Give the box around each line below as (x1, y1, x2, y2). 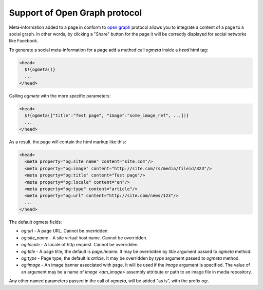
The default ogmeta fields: (9, 219, 62, 225)
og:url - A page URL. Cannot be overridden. (21, 228, 109, 234)
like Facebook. (9, 38, 38, 44)
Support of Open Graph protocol (9, 7, 142, 18)
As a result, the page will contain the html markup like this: (9, 139, 126, 145)
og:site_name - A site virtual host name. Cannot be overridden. (21, 234, 148, 241)
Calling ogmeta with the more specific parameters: (9, 93, 111, 98)
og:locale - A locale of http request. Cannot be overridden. (21, 242, 139, 248)
